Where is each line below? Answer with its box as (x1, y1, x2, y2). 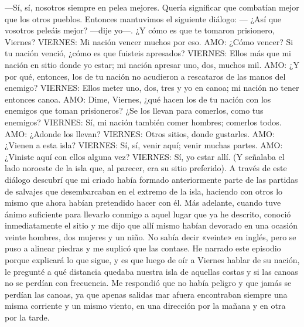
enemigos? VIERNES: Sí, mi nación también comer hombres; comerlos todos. (5, 115, 282, 128)
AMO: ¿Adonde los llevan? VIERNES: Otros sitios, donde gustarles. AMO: (5, 127, 275, 139)
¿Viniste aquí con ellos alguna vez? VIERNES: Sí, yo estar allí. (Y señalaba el (5, 150, 285, 162)
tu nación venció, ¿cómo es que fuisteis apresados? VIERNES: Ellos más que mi (5, 47, 291, 59)
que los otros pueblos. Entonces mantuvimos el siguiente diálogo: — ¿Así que (5, 12, 282, 25)
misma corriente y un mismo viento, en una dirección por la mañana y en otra (5, 299, 286, 312)
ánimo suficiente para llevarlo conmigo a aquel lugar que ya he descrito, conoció (5, 207, 291, 220)
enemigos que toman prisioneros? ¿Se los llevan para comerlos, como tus (5, 104, 264, 117)
